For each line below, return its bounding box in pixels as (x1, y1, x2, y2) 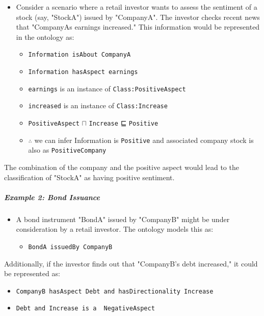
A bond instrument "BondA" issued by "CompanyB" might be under (16, 213, 230, 224)
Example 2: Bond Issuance (4, 191, 100, 202)
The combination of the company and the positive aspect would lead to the (4, 161, 239, 172)
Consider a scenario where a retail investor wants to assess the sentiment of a (16, 2, 257, 12)
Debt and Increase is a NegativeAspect (16, 305, 155, 312)
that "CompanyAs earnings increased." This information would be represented (16, 21, 260, 32)
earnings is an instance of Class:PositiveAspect (28, 83, 186, 93)
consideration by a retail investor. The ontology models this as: (16, 224, 214, 234)
